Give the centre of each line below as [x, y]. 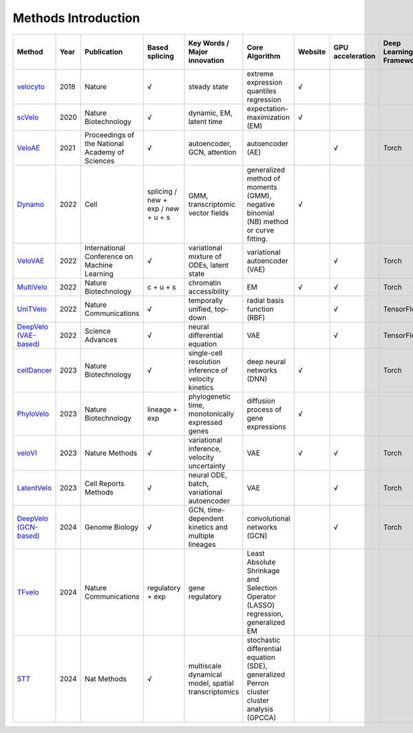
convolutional [268, 519]
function [261, 309]
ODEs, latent [209, 265]
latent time [205, 121]
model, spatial [211, 683]
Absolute [261, 562]
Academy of [105, 152]
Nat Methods [106, 679]
